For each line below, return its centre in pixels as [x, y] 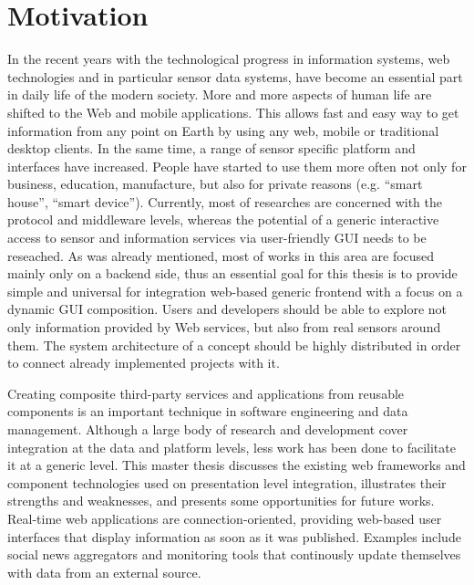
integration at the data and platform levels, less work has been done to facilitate [232, 447]
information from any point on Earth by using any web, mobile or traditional [223, 130]
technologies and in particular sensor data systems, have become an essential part [235, 76]
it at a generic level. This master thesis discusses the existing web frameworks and [237, 465]
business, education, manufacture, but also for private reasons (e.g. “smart [215, 184]
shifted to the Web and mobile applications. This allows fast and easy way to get [233, 112]
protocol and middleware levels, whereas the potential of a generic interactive [223, 219]
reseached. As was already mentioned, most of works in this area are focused [221, 255]
